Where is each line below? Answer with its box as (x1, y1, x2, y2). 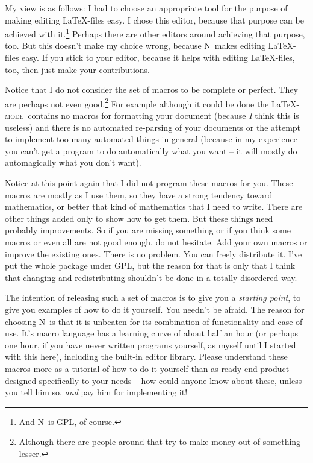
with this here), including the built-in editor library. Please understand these (5, 350, 288, 363)
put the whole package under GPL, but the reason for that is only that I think (5, 259, 296, 272)
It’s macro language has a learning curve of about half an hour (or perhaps (22, 327, 299, 339)
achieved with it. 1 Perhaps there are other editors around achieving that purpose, (5, 26, 305, 40)
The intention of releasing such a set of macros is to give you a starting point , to (5, 291, 301, 304)
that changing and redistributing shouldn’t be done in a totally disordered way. (5, 271, 297, 283)
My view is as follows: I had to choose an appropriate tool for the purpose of (5, 2, 288, 14)
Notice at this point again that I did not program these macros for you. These (5, 177, 293, 189)
